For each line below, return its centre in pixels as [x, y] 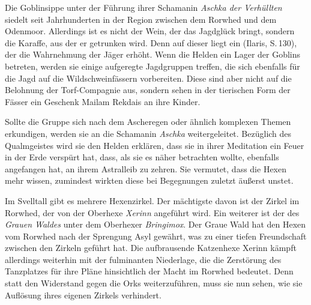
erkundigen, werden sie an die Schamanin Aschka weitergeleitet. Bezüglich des [148, 133]
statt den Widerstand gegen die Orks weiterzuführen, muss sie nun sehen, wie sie [154, 283]
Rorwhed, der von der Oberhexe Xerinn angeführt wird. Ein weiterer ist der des [152, 212]
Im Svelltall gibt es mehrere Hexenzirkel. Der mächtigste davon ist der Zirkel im [152, 200]
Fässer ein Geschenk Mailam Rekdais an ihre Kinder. [103, 101]
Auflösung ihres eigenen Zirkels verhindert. [83, 294]
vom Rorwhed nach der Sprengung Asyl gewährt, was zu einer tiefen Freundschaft [156, 236]
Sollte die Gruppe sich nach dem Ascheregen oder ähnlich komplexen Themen [148, 122]
